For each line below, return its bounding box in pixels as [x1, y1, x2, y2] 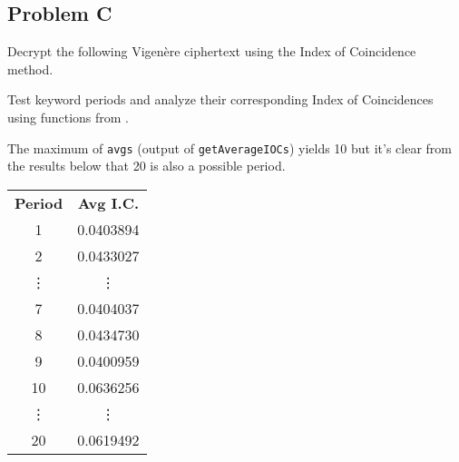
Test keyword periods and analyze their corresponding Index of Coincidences [7, 90, 434, 109]
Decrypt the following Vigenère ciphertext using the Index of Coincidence [7, 42, 416, 61]
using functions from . [7, 107, 129, 126]
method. [7, 59, 54, 78]
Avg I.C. [77, 192, 140, 213]
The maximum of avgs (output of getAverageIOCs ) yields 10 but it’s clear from [7, 138, 453, 157]
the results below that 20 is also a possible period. [7, 156, 286, 175]
